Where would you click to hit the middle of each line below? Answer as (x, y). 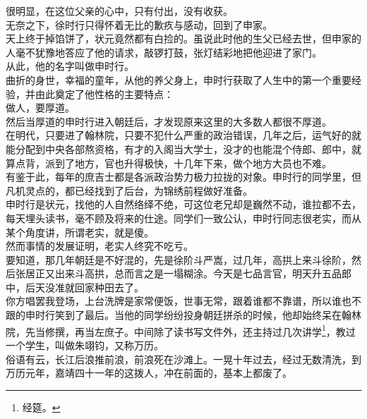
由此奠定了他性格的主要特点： (104, 93)
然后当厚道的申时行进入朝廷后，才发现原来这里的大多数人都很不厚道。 (169, 121)
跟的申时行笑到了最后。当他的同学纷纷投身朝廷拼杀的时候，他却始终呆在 (174, 315)
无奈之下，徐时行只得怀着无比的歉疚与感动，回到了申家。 (139, 24)
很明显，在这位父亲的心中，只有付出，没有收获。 (119, 11)
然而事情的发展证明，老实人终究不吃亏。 (100, 246)
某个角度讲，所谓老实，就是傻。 (80, 232)
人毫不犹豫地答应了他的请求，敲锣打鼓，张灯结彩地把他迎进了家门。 (164, 52)
